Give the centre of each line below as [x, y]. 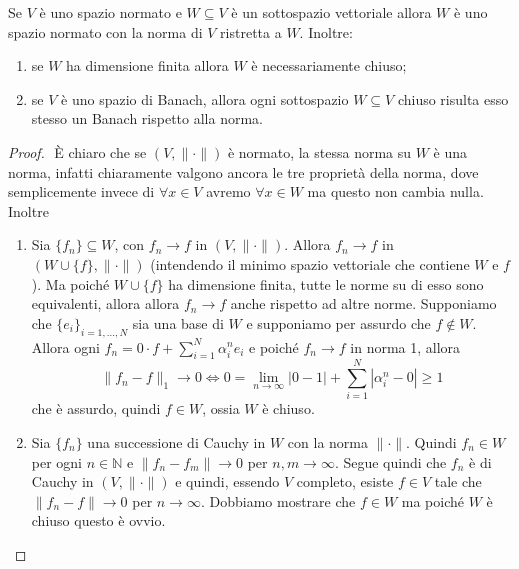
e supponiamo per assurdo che [338, 322]
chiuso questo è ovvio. [98, 520]
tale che [458, 481]
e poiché [274, 346]
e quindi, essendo [227, 481]
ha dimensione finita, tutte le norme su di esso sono [326, 283]
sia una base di [178, 322]
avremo [228, 191]
